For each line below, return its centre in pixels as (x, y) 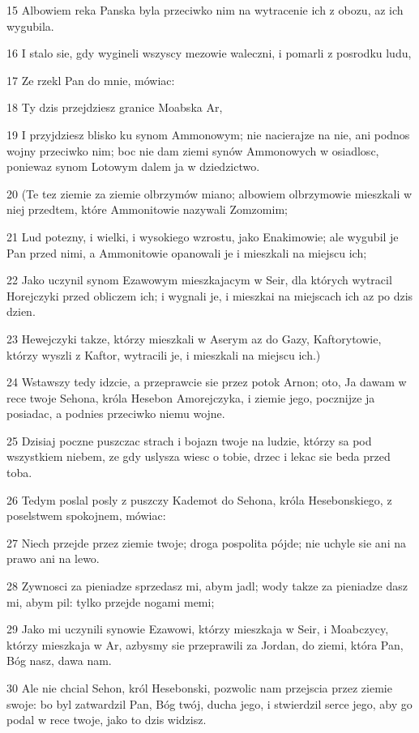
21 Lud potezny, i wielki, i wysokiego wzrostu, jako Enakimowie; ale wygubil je (203, 236)
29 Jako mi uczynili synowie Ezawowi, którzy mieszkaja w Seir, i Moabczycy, (198, 629)
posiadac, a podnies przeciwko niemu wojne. (116, 413)
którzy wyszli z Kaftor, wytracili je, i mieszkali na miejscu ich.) (164, 354)
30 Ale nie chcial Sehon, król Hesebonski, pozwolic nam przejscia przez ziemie (199, 688)
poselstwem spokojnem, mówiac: (86, 516)
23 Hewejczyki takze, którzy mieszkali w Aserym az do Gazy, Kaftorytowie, (194, 338)
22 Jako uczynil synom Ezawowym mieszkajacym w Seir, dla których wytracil (199, 280)
